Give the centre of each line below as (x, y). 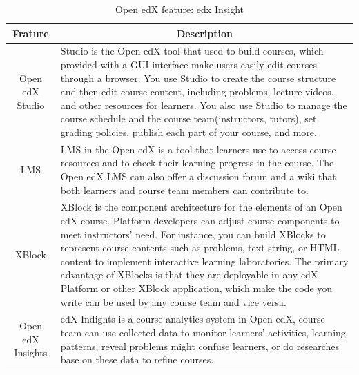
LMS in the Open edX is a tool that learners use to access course (198, 149)
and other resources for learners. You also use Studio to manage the (204, 105)
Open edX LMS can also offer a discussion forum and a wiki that (198, 176)
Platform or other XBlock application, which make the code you (196, 288)
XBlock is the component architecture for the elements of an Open (201, 207)
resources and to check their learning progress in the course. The (197, 163)
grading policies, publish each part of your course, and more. (188, 132)
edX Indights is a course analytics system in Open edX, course (193, 319)
